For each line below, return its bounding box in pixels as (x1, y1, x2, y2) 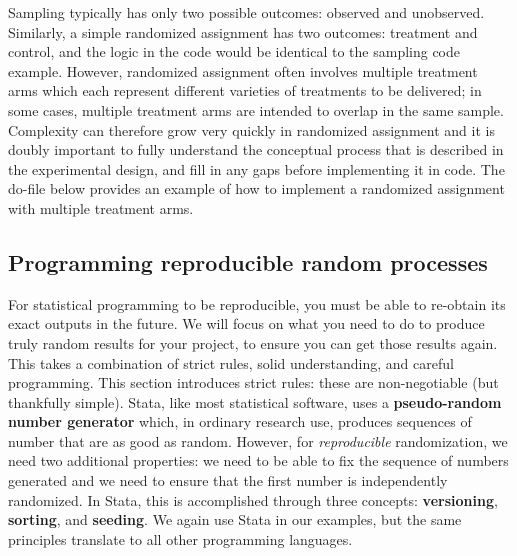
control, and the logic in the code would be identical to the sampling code (8, 41, 461, 62)
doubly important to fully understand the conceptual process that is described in (8, 139, 504, 160)
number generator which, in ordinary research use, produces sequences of (8, 411, 472, 432)
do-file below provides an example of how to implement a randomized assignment (8, 178, 505, 199)
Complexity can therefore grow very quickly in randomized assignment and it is (8, 119, 495, 140)
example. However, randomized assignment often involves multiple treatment (8, 60, 478, 81)
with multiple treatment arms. (8, 197, 194, 218)
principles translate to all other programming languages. (8, 528, 353, 549)
